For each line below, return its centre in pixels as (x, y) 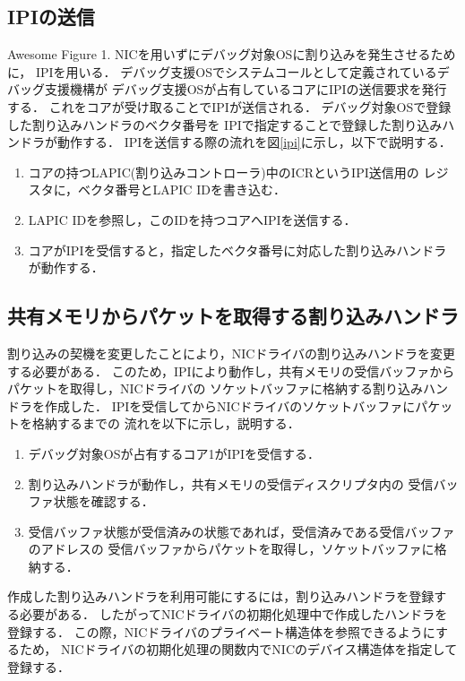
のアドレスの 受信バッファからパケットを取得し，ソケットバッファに (231, 549)
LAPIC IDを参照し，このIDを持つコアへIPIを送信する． (192, 219)
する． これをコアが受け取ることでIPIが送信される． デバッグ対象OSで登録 (229, 106)
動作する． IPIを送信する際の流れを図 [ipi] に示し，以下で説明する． (254, 142)
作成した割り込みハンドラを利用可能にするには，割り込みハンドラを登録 (221, 596)
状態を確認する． (103, 501)
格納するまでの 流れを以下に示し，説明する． (166, 423)
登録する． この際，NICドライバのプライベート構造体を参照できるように (221, 631)
